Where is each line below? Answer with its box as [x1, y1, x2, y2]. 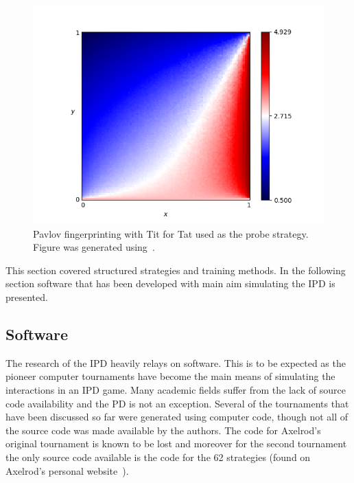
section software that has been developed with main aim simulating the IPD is [5, 276, 335, 291]
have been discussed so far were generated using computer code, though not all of [5, 409, 349, 424]
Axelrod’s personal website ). [5, 463, 129, 478]
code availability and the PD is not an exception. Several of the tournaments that [5, 396, 349, 410]
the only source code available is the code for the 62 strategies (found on [5, 449, 311, 464]
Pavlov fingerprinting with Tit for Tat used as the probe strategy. [33, 226, 309, 240]
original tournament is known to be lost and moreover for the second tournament [5, 436, 347, 451]
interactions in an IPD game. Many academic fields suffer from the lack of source [5, 382, 346, 396]
